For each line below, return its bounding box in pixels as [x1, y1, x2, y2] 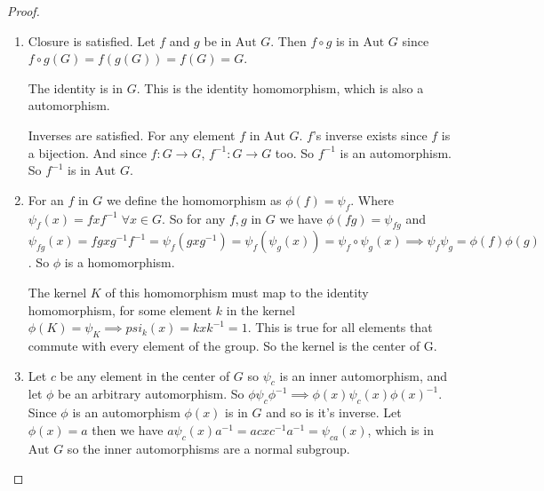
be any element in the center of [60, 366, 230, 384]
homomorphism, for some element [28, 300, 212, 319]
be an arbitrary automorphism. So [58, 384, 244, 403]
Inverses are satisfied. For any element [28, 125, 236, 144]
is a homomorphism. [64, 253, 175, 272]
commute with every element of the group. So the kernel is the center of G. [28, 336, 437, 354]
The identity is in [28, 78, 124, 97]
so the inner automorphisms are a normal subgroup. [67, 439, 350, 457]
